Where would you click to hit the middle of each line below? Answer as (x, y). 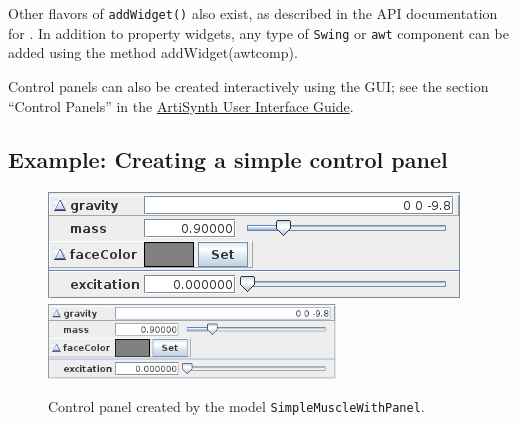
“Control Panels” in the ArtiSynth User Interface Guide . (181, 105)
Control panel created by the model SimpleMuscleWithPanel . (236, 406)
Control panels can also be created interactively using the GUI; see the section (248, 85)
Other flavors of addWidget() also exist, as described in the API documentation (253, 13)
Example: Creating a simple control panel (228, 159)
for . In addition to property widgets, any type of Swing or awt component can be (258, 32)
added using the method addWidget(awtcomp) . (153, 52)
